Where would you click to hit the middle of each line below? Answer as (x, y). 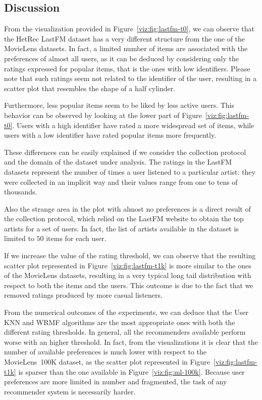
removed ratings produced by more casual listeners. (83, 295)
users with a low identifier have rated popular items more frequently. (110, 135)
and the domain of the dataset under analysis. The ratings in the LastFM (118, 162)
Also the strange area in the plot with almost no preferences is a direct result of (127, 208)
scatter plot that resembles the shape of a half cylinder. (90, 88)
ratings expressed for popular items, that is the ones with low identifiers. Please (127, 68)
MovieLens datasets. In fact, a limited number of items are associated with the (126, 48)
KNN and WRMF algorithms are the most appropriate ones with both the (120, 322)
